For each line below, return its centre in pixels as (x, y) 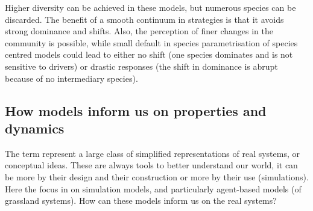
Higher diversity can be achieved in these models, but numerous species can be (150, 7)
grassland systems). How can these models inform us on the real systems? (141, 200)
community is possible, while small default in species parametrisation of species (151, 42)
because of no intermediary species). (71, 78)
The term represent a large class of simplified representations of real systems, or (152, 153)
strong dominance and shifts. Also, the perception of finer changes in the (139, 31)
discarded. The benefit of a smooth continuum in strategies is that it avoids (144, 19)
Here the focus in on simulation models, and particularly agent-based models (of (153, 188)
